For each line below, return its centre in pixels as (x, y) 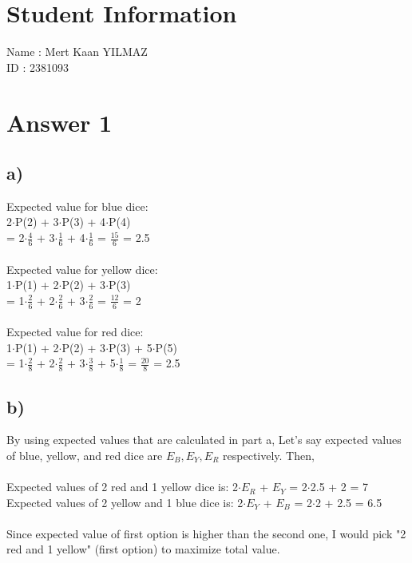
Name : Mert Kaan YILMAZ (77, 52)
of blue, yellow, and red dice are (85, 455)
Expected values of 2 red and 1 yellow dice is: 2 (123, 487)
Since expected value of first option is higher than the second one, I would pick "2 (206, 533)
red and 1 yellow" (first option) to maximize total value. (143, 549)
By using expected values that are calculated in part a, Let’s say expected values (204, 440)
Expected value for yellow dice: (82, 269)
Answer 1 (59, 122)
